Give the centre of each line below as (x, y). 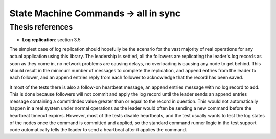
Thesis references (41, 27)
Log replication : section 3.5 (52, 40)
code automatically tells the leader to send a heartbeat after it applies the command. (98, 130)
